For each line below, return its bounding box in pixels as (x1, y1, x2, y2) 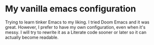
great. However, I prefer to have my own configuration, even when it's (5, 24, 146, 30)
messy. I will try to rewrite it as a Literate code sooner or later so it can (5, 29, 147, 35)
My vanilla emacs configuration (5, 3, 136, 14)
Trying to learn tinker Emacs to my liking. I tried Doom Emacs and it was (5, 19, 150, 25)
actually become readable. (5, 34, 59, 40)
